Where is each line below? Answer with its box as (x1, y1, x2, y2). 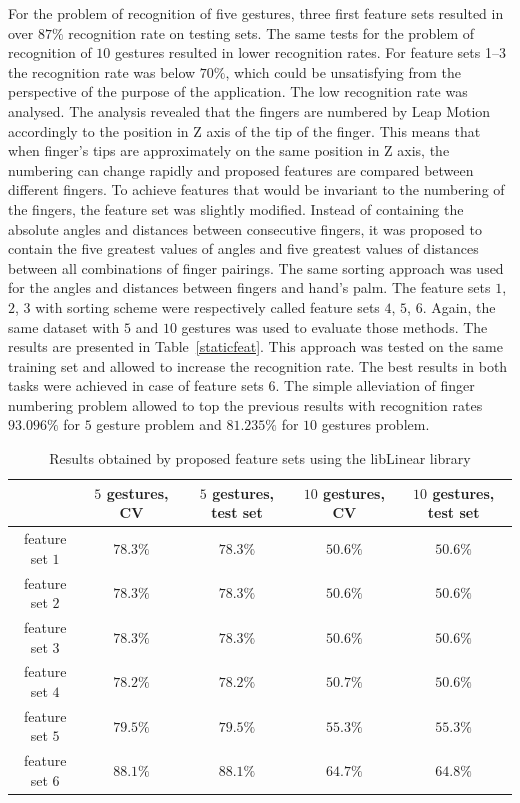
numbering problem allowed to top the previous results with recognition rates (8, 394, 483, 415)
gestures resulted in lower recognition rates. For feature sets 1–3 (114, 42, 506, 63)
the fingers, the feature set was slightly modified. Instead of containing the (8, 198, 464, 219)
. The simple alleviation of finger (275, 375, 475, 396)
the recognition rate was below (8, 61, 196, 82)
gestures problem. (321, 414, 430, 435)
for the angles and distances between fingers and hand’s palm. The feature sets (8, 277, 491, 298)
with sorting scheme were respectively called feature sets (35, 296, 380, 317)
